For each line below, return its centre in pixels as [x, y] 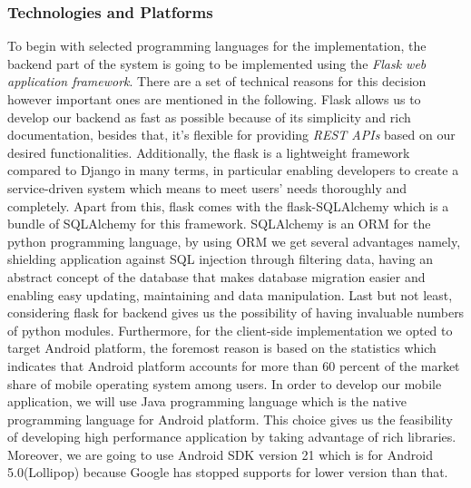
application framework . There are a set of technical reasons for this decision [217, 81]
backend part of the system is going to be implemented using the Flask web [217, 63]
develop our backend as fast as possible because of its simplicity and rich [209, 117]
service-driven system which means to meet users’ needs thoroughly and [207, 187]
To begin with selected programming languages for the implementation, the [217, 46]
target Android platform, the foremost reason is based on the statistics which [222, 348]
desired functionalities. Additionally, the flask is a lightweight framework [209, 152]
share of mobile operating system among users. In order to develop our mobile [225, 383]
